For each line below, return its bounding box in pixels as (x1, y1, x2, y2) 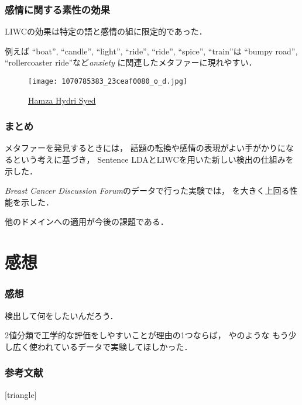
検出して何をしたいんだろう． (5, 309, 118, 321)
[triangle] (5, 388, 37, 400)
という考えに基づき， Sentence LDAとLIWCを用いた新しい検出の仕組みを (12, 153, 294, 166)
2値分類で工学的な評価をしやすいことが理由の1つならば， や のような (5, 329, 270, 341)
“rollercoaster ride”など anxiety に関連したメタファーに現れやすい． (5, 56, 257, 68)
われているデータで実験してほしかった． (37, 340, 193, 352)
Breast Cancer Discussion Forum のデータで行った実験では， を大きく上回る (5, 184, 290, 197)
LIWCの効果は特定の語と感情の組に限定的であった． (5, 25, 207, 37)
